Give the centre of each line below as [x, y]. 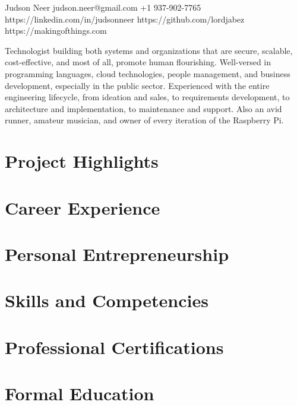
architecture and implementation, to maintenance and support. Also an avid [143, 108]
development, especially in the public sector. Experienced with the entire [137, 85]
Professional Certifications [114, 347]
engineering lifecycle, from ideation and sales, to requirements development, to [147, 97]
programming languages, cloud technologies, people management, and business [148, 73]
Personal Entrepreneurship [117, 253]
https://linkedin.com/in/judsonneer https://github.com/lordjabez [125, 19]
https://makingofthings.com [56, 31]
